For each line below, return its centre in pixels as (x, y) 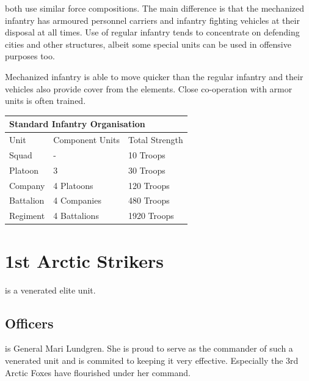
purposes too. (30, 56)
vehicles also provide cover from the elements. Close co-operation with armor (149, 88)
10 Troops (147, 154)
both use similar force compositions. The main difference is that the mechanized (155, 8)
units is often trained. (45, 101)
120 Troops (149, 185)
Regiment (27, 216)
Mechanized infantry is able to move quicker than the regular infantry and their (154, 76)
